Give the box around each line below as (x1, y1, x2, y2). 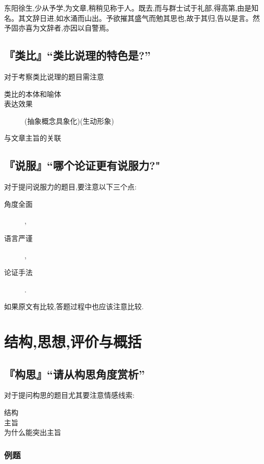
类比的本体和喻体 (4, 88, 61, 99)
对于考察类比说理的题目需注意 (4, 71, 104, 81)
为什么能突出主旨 (4, 427, 61, 438)
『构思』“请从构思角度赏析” (4, 366, 145, 381)
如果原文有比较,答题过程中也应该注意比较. (4, 301, 144, 312)
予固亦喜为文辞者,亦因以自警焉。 (4, 22, 113, 33)
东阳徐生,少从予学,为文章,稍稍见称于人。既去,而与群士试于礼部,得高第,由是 (4, 3, 252, 13)
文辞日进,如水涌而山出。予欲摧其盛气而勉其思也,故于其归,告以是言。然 (25, 12, 260, 23)
